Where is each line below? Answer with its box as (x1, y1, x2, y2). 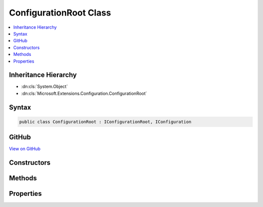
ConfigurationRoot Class (9, 7, 112, 18)
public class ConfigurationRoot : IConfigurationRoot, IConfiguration (19, 119, 192, 124)
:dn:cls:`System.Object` (21, 84, 68, 89)
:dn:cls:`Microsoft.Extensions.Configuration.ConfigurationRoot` (21, 90, 147, 96)
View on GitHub (9, 146, 41, 152)
